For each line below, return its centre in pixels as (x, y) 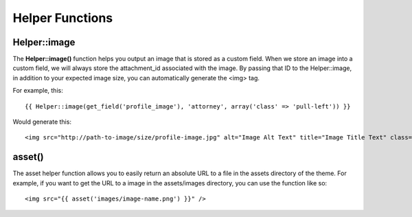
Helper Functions (63, 18)
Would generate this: (42, 122)
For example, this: (38, 91)
